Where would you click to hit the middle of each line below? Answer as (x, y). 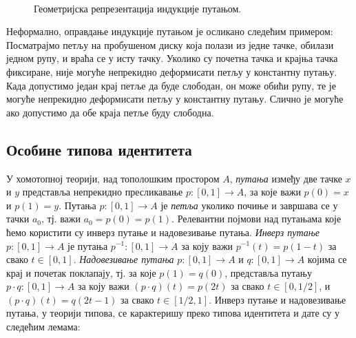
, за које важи (272, 192)
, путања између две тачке (286, 178)
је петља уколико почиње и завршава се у (249, 205)
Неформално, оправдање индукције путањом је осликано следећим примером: (170, 31)
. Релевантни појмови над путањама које (256, 219)
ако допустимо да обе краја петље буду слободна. (110, 112)
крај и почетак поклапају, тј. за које (81, 272)
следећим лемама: (43, 327)
